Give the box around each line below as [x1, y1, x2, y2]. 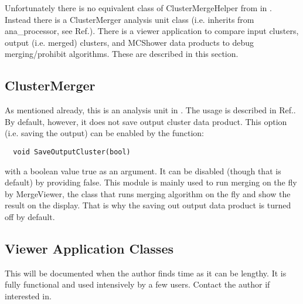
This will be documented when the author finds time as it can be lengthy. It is [5, 266, 287, 279]
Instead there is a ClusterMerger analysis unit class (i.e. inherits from [5, 13, 254, 25]
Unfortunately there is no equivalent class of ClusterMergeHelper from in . [5, 2, 272, 13]
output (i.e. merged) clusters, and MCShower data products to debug [5, 36, 254, 48]
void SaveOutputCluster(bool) [13, 147, 131, 156]
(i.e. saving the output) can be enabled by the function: [5, 127, 205, 139]
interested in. [5, 289, 52, 302]
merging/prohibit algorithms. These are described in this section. [5, 48, 239, 60]
